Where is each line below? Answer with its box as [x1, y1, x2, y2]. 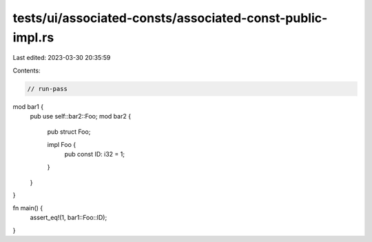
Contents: [12, 66, 41, 74]
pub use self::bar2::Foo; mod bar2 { [30, 112, 131, 121]
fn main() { [12, 203, 43, 212]
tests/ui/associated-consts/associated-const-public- [12, 10, 328, 26]
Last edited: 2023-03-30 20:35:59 [12, 54, 111, 62]
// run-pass [27, 85, 68, 92]
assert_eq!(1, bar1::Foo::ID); [30, 214, 107, 222]
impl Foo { [47, 140, 76, 148]
